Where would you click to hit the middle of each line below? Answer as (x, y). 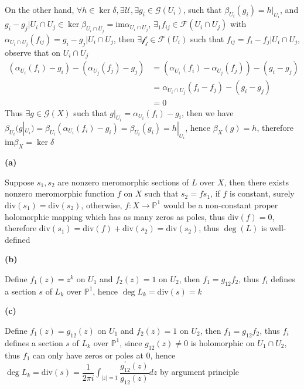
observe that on (33, 52)
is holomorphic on (223, 342)
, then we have (207, 112)
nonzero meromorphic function (60, 193)
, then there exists (256, 182)
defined (18, 239)
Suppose (20, 182)
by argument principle (200, 372)
